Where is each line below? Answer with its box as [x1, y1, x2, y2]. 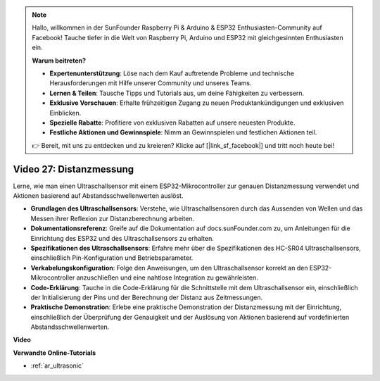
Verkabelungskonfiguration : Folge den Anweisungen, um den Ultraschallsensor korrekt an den [30, 263, 308, 272]
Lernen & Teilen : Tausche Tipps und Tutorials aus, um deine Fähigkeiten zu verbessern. [49, 89, 305, 97]
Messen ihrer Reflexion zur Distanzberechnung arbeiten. [30, 214, 195, 223]
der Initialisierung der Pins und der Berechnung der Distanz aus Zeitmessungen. [30, 293, 263, 301]
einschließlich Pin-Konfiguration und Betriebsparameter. [30, 254, 194, 262]
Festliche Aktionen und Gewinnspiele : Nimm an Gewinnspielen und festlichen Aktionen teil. [49, 128, 317, 137]
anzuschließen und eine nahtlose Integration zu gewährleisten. [76, 273, 258, 282]
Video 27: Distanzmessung [13, 163, 134, 175]
